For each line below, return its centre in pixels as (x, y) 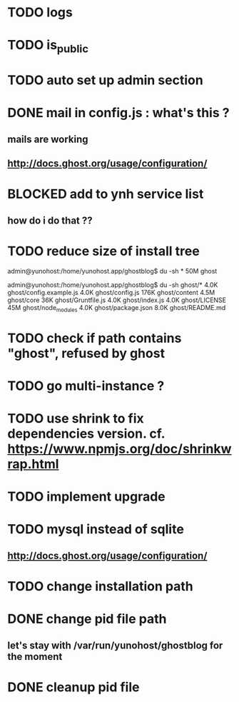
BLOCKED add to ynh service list (106, 194)
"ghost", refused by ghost (86, 353)
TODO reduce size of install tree (103, 251)
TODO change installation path (101, 586)
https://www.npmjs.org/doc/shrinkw (119, 449)
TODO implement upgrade (86, 497)
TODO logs (40, 12)
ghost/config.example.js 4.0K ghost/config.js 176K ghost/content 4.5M (111, 292)
